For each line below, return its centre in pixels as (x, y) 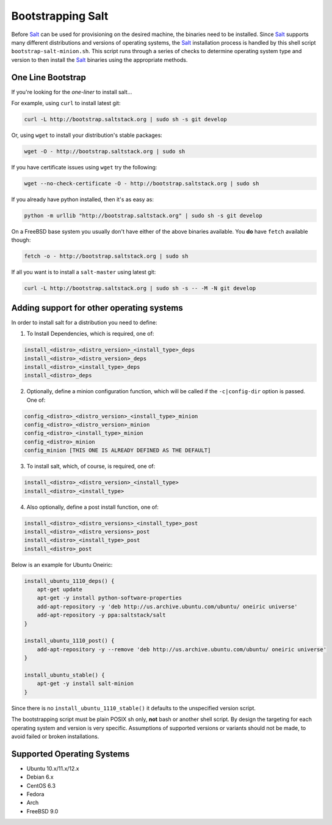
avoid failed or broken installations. (55, 736)
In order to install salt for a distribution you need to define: (84, 322)
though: (21, 240)
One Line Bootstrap (49, 77)
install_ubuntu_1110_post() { (69, 641)
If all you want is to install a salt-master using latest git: (84, 272)
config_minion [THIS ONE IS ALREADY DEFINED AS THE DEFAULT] (117, 450)
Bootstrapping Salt (60, 16)
